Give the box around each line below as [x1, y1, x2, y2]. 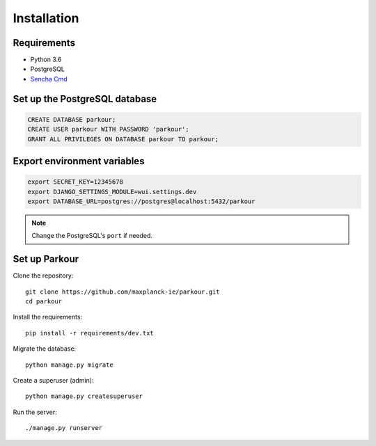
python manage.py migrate [25, 360, 114, 369]
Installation [13, 10, 79, 26]
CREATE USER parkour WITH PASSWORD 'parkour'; [27, 125, 189, 134]
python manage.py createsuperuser [25, 392, 143, 400]
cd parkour [25, 298, 63, 305]
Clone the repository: [13, 271, 74, 280]
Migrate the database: [13, 344, 77, 353]
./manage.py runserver [25, 424, 103, 432]
